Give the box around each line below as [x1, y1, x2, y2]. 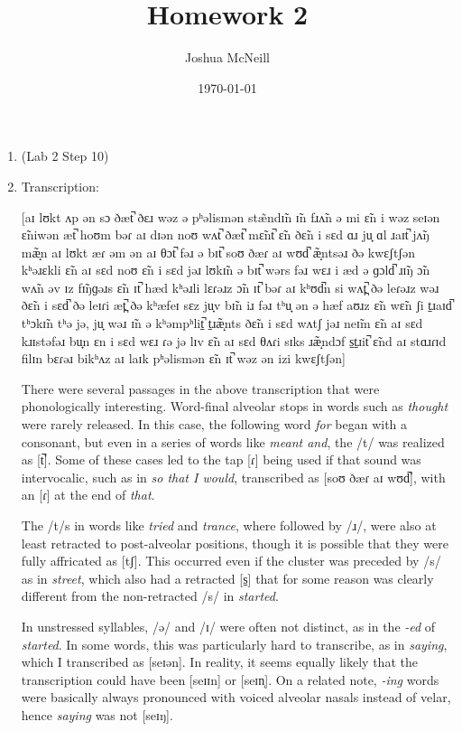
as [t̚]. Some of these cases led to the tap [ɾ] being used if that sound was [21, 450, 421, 469]
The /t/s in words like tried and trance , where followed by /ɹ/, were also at [21, 516, 437, 534]
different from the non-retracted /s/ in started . [21, 586, 279, 605]
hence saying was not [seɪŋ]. [21, 705, 173, 724]
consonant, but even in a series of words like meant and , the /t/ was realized [21, 432, 445, 451]
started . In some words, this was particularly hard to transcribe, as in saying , [21, 634, 448, 653]
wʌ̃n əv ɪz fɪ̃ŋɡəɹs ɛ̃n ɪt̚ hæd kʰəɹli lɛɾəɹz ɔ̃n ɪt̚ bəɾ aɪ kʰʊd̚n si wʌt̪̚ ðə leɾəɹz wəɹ [21, 277, 439, 296]
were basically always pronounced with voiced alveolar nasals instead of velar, [21, 688, 451, 707]
